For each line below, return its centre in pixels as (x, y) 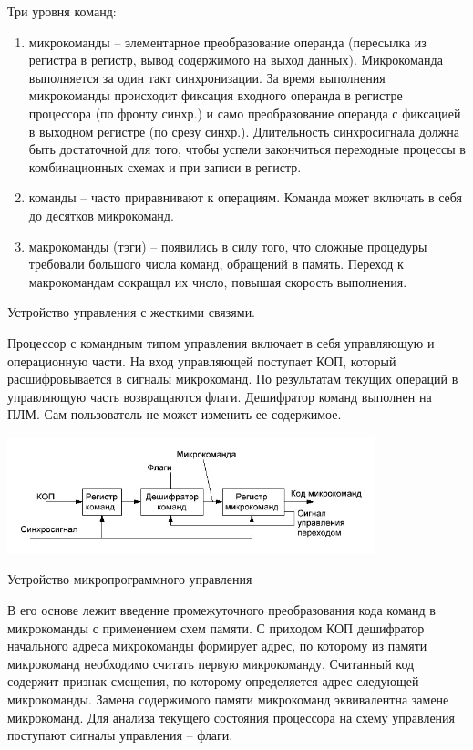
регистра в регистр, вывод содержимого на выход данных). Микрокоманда (236, 60)
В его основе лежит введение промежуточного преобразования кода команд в (221, 610)
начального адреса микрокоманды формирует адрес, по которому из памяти (217, 646)
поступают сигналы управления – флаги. (120, 735)
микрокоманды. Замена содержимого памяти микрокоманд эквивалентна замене (228, 699)
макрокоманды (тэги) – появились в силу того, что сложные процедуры (228, 246)
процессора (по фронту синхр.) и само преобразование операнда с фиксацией (245, 113)
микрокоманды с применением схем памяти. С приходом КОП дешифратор (216, 627)
